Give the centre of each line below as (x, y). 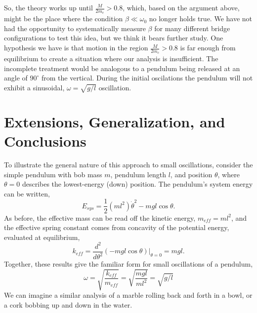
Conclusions (45, 141)
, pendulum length (138, 174)
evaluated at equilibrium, (42, 237)
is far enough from (208, 48)
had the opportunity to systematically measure (75, 28)
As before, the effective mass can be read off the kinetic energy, (100, 217)
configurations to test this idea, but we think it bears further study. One (114, 38)
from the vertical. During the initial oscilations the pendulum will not (147, 78)
